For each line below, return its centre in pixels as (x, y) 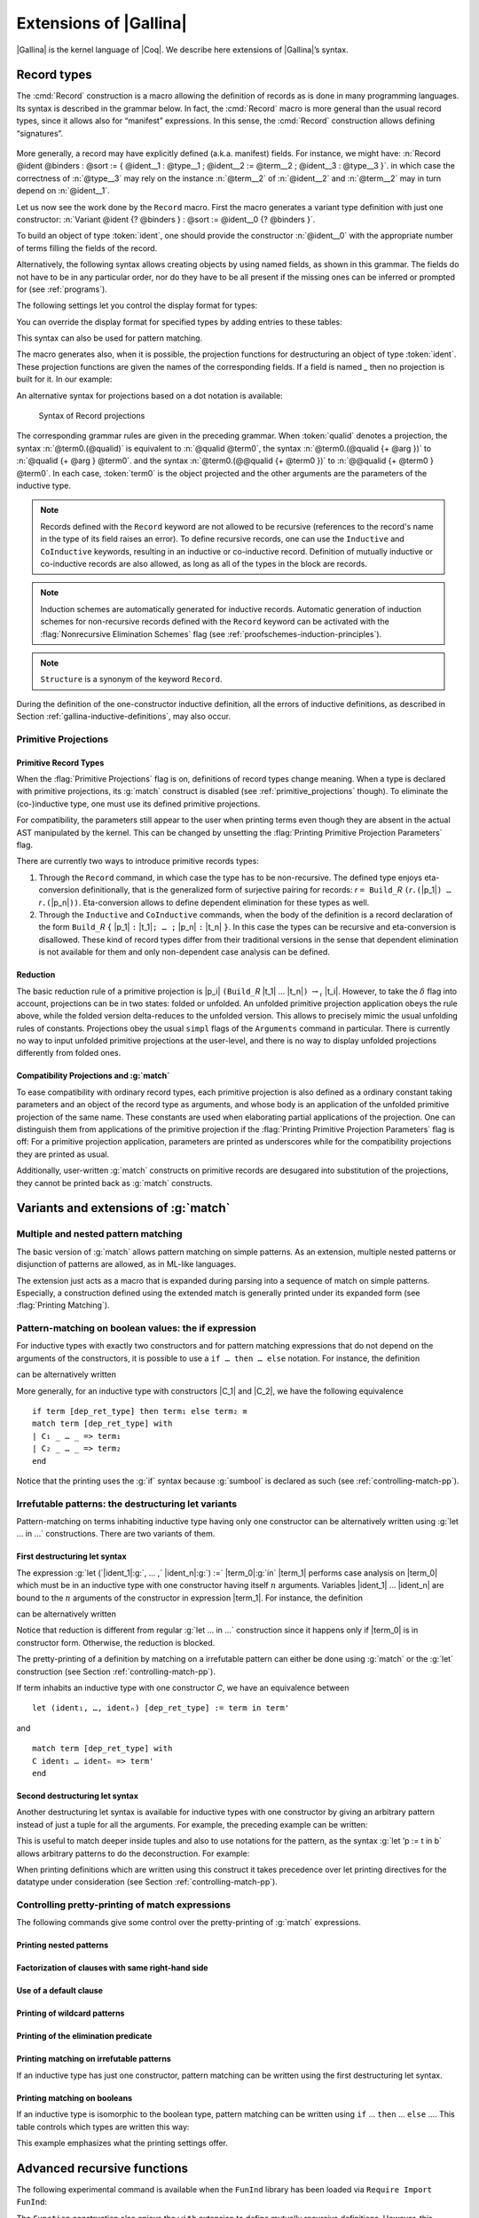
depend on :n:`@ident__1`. (63, 191)
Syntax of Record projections (92, 416)
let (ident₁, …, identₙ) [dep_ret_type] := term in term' (161, 1708)
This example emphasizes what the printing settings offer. (122, 2143)
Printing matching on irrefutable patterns (94, 2059)
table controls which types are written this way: (103, 2127)
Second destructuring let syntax (78, 1796)
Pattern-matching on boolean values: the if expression (137, 1328)
